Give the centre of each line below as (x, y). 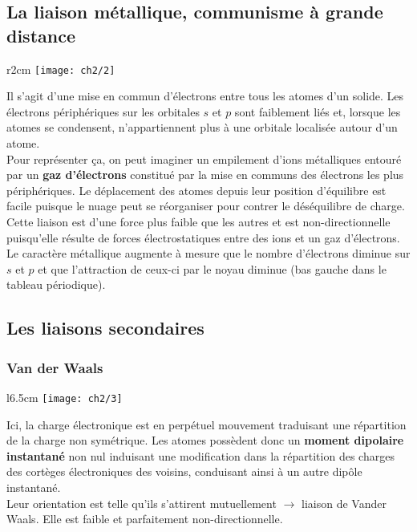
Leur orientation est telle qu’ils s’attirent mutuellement (142, 503)
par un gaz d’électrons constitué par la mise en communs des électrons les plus (205, 175)
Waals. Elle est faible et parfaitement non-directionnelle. (145, 519)
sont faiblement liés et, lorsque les (318, 111)
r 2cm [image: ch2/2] (61, 69)
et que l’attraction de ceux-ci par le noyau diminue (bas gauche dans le (212, 268)
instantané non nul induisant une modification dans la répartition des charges (200, 455)
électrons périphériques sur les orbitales (103, 111)
